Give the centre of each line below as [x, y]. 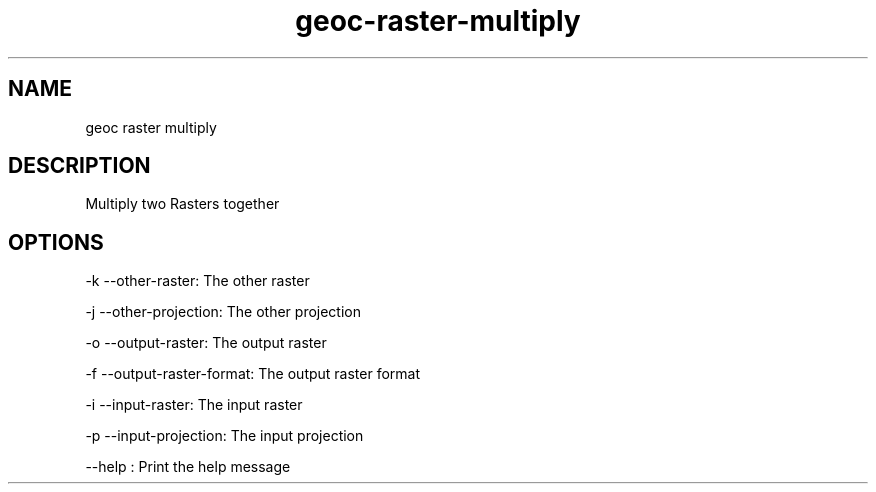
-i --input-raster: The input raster [194, 405]
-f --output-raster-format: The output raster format [253, 374]
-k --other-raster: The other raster [197, 281]
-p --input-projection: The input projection [224, 436]
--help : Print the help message [188, 467]
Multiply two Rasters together [182, 204]
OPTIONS [56, 242]
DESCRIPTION [79, 166]
